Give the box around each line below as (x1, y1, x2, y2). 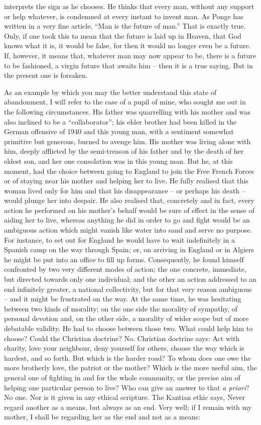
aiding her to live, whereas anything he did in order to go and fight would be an (4, 215, 250, 225)
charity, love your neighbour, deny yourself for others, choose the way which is (4, 343, 244, 353)
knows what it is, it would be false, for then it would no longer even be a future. (4, 40, 251, 51)
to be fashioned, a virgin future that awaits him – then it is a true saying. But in (4, 60, 253, 70)
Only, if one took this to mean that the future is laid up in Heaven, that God (4, 30, 241, 41)
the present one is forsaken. (4, 70, 88, 80)
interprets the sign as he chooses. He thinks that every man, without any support (4, 1, 254, 11)
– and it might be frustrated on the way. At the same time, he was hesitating (4, 293, 241, 304)
